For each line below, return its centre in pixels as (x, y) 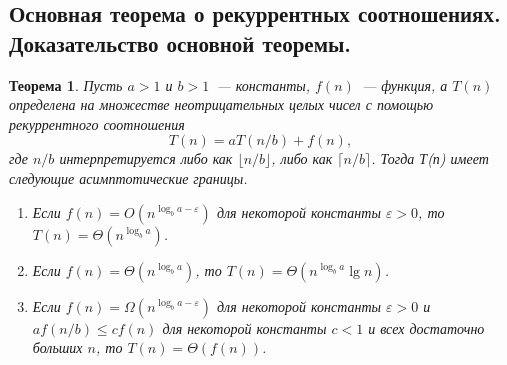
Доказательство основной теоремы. (180, 42)
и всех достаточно (426, 327)
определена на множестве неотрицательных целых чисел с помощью (221, 104)
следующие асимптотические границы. (128, 177)
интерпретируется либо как (146, 158)
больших (57, 347)
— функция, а (404, 84)
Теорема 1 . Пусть (66, 84)
